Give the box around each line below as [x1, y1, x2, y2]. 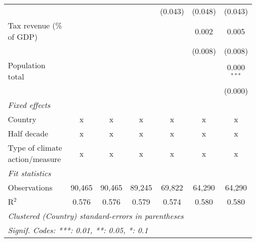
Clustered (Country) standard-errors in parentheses [8, 210, 184, 221]
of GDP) [8, 31, 38, 42]
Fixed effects [8, 99, 51, 110]
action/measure [8, 153, 61, 164]
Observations [8, 182, 53, 193]
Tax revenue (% [8, 20, 62, 31]
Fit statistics [8, 167, 51, 179]
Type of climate [8, 142, 63, 153]
